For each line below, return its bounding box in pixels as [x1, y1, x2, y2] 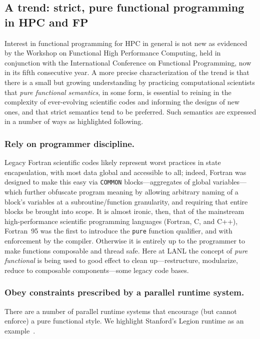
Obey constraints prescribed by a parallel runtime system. [4, 286, 244, 298]
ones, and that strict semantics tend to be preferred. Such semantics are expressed [4, 106, 256, 116]
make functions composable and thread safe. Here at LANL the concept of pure [4, 245, 248, 255]
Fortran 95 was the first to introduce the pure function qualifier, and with [4, 225, 232, 236]
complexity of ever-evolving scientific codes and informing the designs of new [4, 96, 239, 107]
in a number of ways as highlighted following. [4, 116, 143, 126]
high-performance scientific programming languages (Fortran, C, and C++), [4, 215, 238, 226]
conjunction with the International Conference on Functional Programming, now [4, 57, 251, 67]
